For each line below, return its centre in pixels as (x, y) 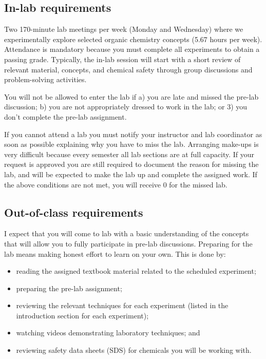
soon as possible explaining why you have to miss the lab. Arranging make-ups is (131, 144)
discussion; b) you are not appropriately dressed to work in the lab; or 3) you (126, 107)
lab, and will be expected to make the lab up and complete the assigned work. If (131, 174)
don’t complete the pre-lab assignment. (65, 116)
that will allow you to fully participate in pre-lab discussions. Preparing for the (128, 243)
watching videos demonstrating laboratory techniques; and (108, 333)
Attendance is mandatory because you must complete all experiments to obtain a (132, 49)
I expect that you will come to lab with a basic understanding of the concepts (127, 233)
